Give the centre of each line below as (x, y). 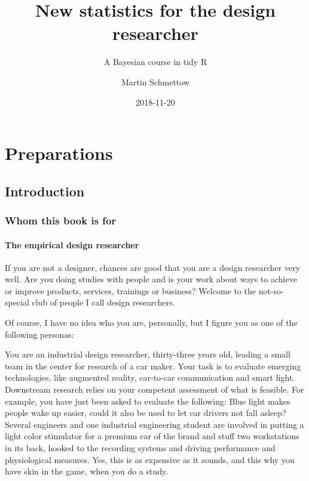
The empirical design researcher (72, 244)
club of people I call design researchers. (103, 302)
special (17, 302)
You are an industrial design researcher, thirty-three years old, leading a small (148, 354)
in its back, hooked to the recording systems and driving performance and (140, 448)
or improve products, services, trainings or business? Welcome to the (130, 290)
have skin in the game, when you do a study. (87, 471)
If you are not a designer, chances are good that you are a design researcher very (153, 267)
